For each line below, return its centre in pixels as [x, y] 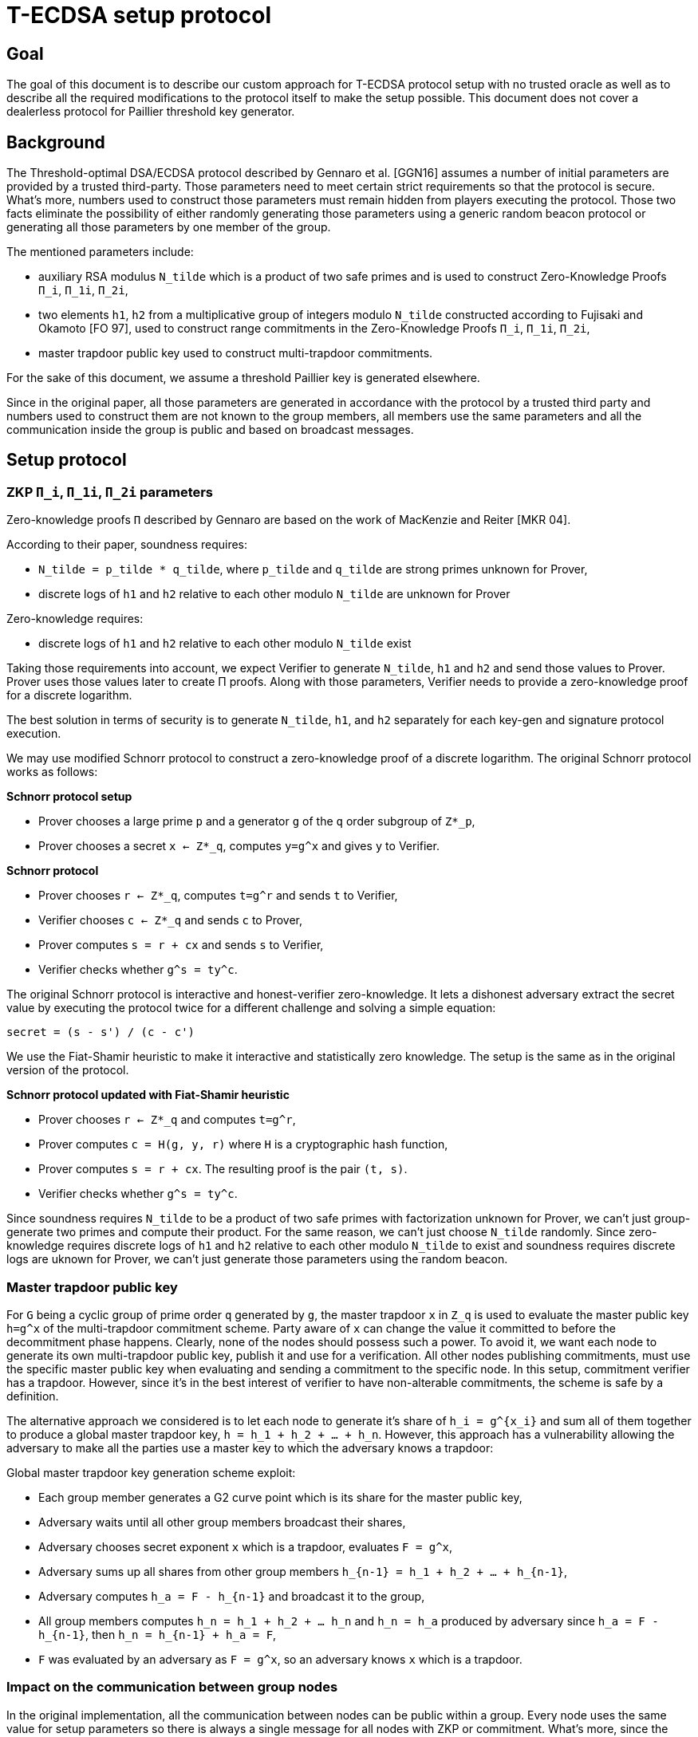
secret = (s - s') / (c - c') [101, 1032]
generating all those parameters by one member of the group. [169, 227]
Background [56, 142]
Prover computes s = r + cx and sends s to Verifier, [181, 945]
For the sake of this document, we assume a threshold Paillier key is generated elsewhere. [243, 378]
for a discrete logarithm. [69, 695]
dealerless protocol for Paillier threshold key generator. [151, 112]
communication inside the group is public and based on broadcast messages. [210, 430]
